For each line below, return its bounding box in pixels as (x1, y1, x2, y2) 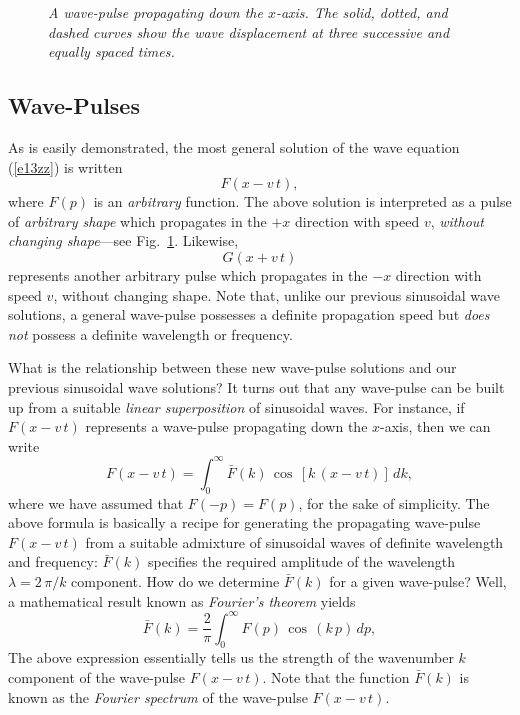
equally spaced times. (48, 41, 175, 62)
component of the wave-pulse (8, 667, 186, 688)
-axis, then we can (380, 416, 491, 437)
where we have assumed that (8, 492, 184, 513)
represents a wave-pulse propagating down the (85, 416, 368, 437)
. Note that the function (262, 667, 410, 688)
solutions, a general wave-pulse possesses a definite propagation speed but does (8, 304, 490, 325)
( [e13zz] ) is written (8, 156, 123, 177)
